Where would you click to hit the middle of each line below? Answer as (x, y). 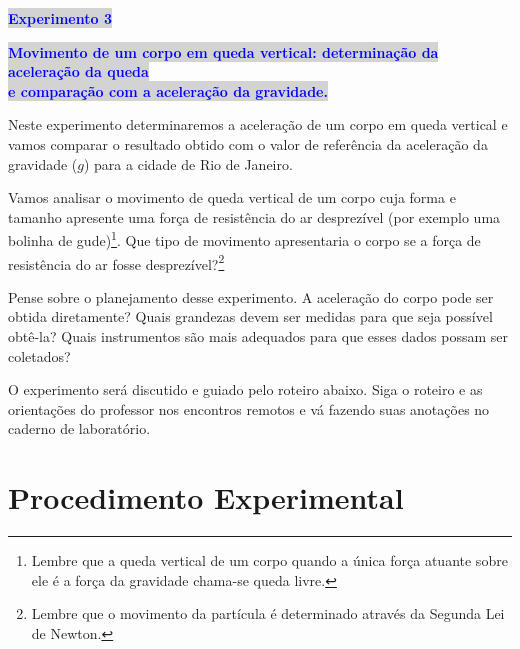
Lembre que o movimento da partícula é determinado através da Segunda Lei (268, 613)
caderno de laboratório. (79, 428)
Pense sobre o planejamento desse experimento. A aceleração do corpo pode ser (251, 296)
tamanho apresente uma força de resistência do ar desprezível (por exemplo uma (254, 216)
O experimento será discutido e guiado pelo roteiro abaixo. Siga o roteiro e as (245, 389)
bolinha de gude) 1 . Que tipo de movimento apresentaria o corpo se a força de (244, 238)
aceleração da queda (78, 71)
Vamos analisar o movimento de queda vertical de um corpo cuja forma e (232, 197)
